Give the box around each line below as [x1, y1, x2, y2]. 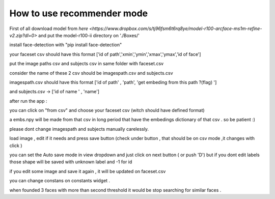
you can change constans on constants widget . [9, 178, 111, 184]
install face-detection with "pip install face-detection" [9, 42, 122, 48]
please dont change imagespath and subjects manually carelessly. [9, 126, 149, 132]
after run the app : [9, 98, 48, 104]
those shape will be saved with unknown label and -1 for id [9, 159, 132, 165]
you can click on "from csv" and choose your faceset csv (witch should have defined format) [9, 107, 205, 113]
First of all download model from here [9, 25, 89, 32]
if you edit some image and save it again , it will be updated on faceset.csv [9, 168, 166, 174]
